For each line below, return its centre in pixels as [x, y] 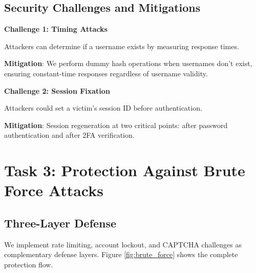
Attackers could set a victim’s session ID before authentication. [103, 108]
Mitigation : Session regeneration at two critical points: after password [116, 125]
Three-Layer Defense [60, 223]
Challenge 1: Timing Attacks [56, 29]
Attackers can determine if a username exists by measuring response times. [122, 46]
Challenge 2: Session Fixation [57, 90]
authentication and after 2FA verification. [69, 135]
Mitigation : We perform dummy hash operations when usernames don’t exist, [128, 63]
